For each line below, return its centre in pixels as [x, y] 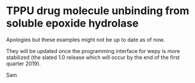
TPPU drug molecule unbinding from [98, 11]
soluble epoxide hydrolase [73, 23]
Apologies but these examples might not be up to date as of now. [85, 39]
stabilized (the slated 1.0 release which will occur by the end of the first [93, 57]
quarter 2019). [23, 64]
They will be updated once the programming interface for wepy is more [93, 51]
